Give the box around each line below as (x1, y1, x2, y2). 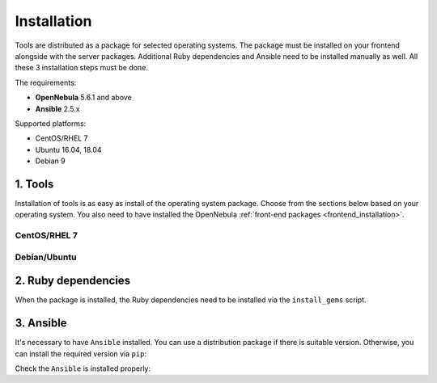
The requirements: (15, 78, 77, 87)
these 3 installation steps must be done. (15, 63, 149, 73)
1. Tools (15, 177, 54, 191)
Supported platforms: (15, 118, 87, 128)
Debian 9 (35, 156, 66, 166)
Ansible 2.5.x (35, 103, 80, 113)
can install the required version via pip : (15, 348, 147, 359)
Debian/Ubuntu (15, 251, 77, 263)
